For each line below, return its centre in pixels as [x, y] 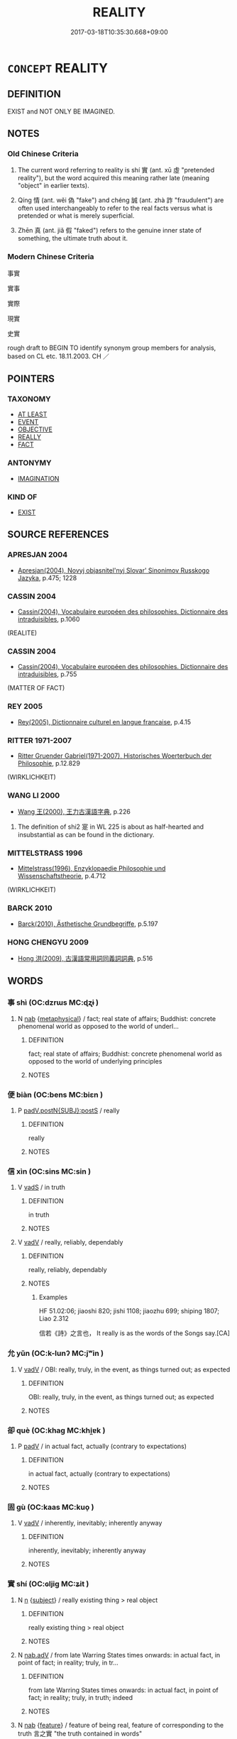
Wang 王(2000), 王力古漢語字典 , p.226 [74, 812]
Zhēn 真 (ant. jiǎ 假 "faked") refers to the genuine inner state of [110, 231]
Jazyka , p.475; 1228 [47, 578]
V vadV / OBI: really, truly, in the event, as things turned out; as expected [124, 1369]
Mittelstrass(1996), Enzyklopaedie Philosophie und [92, 868]
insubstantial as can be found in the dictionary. [86, 835]
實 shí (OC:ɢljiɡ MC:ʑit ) [48, 1584]
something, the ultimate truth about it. [73, 238]
